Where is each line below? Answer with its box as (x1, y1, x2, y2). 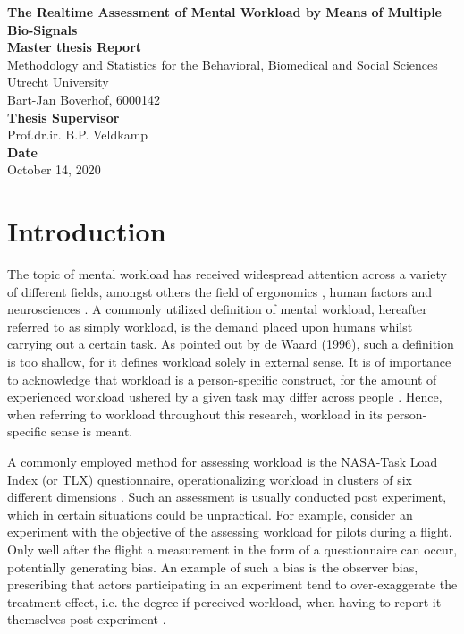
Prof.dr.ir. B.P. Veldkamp (7, 125, 148, 144)
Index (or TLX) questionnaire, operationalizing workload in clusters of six (7, 469, 413, 488)
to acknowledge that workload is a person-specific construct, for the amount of (7, 369, 437, 388)
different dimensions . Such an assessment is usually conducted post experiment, (7, 487, 447, 506)
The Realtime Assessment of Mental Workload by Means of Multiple (7, 3, 442, 21)
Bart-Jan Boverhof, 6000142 (7, 89, 160, 108)
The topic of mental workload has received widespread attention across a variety (7, 265, 448, 283)
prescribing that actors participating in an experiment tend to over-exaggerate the (7, 575, 458, 594)
